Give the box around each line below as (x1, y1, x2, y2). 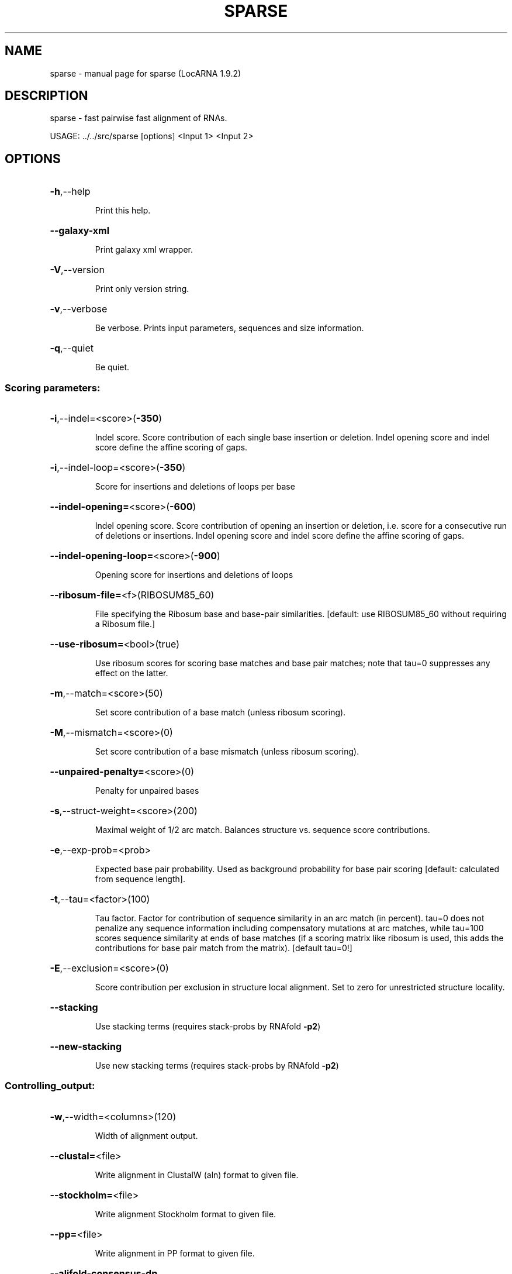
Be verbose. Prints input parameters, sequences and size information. (95, 323, 364, 333)
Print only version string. (95, 284, 189, 294)
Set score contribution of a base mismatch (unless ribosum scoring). (95, 746, 359, 757)
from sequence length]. (95, 874, 185, 884)
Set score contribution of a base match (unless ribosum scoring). (95, 707, 346, 718)
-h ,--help (50, 185, 91, 198)
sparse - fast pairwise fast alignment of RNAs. (50, 113, 227, 123)
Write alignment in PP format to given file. (95, 1248, 255, 1258)
